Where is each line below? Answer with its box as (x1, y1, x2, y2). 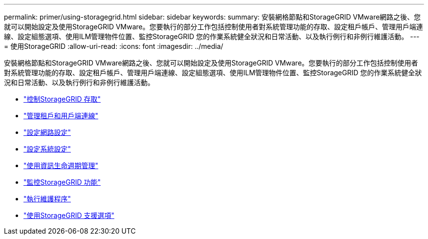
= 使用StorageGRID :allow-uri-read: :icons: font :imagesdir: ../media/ (4, 42, 223, 50)
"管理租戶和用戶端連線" (23, 111, 99, 120)
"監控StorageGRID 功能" (23, 178, 101, 186)
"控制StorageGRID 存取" (23, 95, 101, 103)
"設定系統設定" (23, 145, 71, 153)
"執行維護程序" (23, 195, 71, 203)
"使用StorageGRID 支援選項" (23, 211, 114, 219)
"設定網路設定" (23, 128, 71, 136)
